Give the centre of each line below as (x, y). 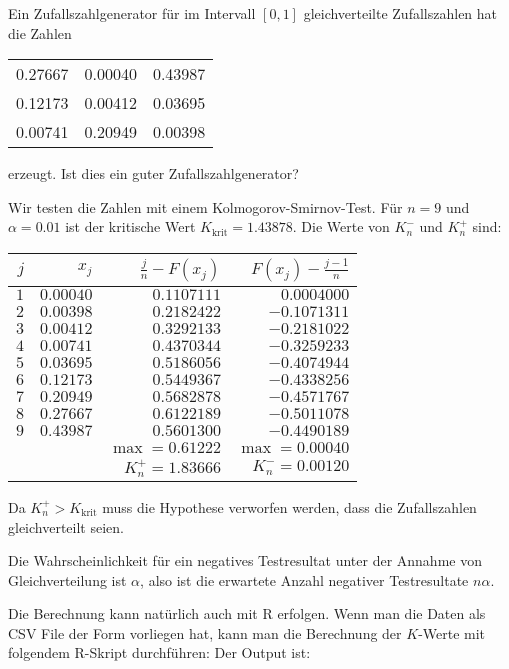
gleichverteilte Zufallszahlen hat (400, 13)
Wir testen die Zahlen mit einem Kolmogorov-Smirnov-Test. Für (205, 206)
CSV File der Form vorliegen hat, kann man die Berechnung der (205, 632)
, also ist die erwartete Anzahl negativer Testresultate (304, 579)
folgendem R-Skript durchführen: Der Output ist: (159, 652)
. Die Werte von (341, 226)
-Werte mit (452, 632)
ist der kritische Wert (130, 226)
